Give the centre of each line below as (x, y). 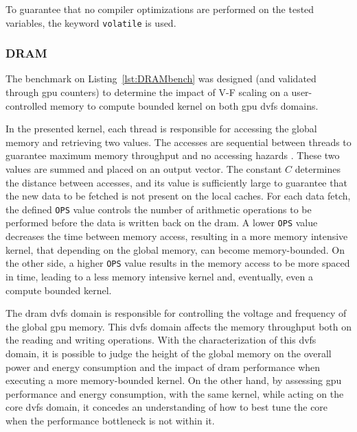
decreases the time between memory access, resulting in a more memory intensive (177, 236)
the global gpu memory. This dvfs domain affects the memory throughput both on (179, 326)
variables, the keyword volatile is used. (91, 22)
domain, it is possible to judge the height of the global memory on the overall (169, 353)
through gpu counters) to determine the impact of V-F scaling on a (147, 92)
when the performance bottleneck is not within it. (110, 420)
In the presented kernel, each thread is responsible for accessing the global (161, 129)
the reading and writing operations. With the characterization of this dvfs (161, 340)
